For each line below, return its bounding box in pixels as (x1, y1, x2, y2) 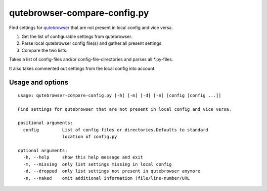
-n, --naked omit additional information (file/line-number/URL (23, 175, 190, 181)
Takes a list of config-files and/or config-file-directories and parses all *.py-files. (9, 57, 173, 63)
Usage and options (9, 78, 69, 87)
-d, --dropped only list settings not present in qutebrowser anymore (23, 168, 201, 174)
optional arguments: (18, 148, 68, 154)
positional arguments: (18, 120, 73, 126)
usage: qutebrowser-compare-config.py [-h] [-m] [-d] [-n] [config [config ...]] (18, 93, 222, 98)
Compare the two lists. (21, 47, 68, 53)
